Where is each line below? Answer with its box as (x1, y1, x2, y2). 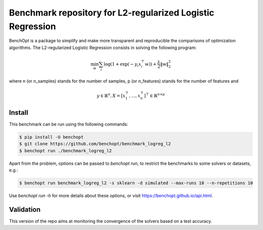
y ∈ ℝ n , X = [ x (96, 92, 126, 98)
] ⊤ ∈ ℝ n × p (144, 92, 165, 98)
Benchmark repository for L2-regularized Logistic (9, 7, 214, 18)
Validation (9, 205, 41, 213)
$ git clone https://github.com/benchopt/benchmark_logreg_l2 (19, 141, 171, 147)
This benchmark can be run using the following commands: (9, 121, 129, 127)
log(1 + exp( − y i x (103, 61, 141, 68)
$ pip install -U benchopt (19, 134, 84, 140)
